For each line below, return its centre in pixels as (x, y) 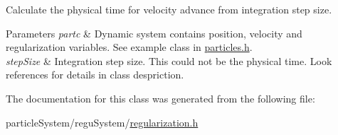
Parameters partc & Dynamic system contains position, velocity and (154, 33)
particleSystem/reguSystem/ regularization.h (102, 122)
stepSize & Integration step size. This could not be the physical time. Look (169, 60)
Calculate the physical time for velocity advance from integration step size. (169, 9)
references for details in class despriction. (95, 75)
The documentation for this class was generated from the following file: (160, 98)
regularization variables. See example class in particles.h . (129, 47)
